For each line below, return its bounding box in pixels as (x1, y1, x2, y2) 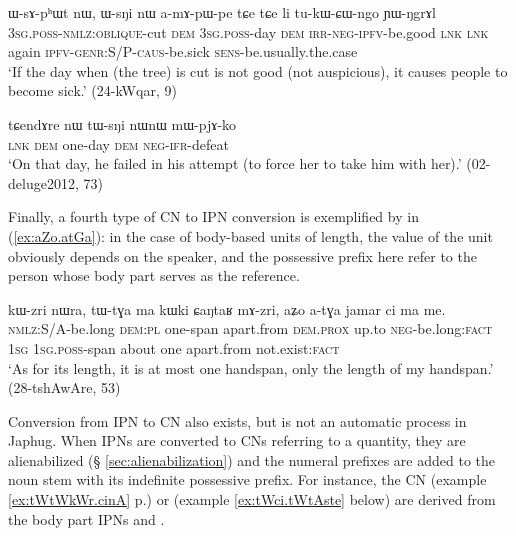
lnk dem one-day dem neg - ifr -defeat (8, 133, 229, 154)
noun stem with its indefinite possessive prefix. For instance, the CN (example (8, 469, 487, 490)
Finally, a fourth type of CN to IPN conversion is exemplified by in (8, 206, 419, 227)
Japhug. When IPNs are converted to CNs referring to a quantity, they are (8, 430, 466, 451)
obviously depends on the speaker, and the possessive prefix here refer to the (8, 245, 477, 266)
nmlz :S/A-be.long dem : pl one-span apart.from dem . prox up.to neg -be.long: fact (8, 318, 493, 339)
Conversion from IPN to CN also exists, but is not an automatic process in (8, 410, 467, 431)
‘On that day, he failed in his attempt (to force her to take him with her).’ (8, 153, 462, 174)
